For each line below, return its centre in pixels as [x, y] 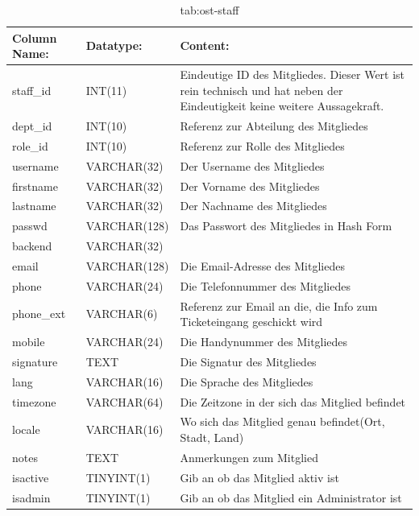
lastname [34, 206]
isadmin [31, 497]
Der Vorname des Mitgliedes [250, 186]
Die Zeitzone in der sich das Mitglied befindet [293, 401]
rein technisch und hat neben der [261, 90]
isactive [31, 477]
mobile [29, 342]
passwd [30, 226]
